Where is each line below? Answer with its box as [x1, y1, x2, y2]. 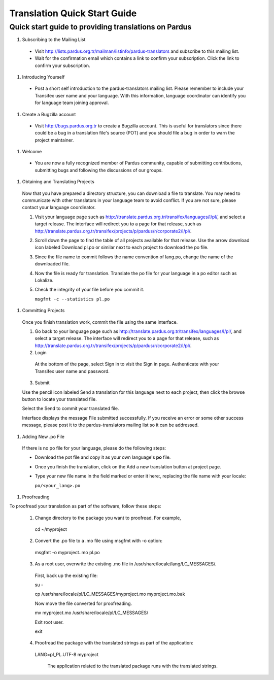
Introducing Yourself [22, 74, 65, 80]
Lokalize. [35, 277, 54, 283]
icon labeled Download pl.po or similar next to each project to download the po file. [35, 244, 209, 251]
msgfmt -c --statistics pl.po [35, 296, 110, 302]
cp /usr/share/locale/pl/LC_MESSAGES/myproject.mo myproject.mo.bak [35, 591, 185, 597]
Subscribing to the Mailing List [22, 37, 86, 43]
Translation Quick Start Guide [9, 8, 137, 19]
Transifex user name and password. [35, 368, 110, 374]
